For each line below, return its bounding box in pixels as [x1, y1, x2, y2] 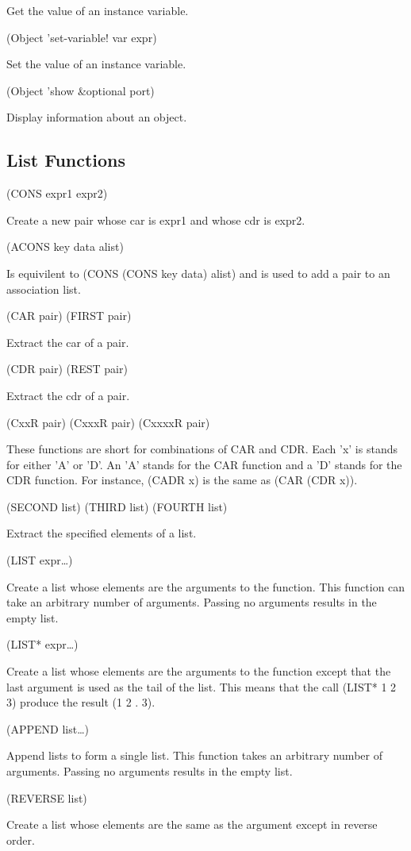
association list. [6, 280, 81, 297]
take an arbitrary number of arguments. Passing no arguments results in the [6, 594, 377, 610]
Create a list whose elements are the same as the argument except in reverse [6, 816, 378, 833]
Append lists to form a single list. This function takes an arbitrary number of [6, 747, 382, 764]
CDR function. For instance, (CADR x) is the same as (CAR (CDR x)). [6, 472, 358, 488]
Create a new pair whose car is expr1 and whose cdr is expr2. [6, 211, 305, 228]
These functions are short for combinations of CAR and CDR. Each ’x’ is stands [6, 441, 398, 457]
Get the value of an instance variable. [6, 2, 189, 18]
